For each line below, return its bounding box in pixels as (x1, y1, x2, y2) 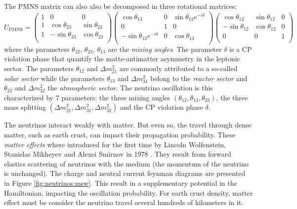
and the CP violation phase (120, 102, 203, 112)
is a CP (229, 43, 252, 54)
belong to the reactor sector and (150, 73, 248, 83)
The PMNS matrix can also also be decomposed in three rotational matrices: (4, 1, 237, 11)
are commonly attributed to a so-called (119, 63, 238, 74)
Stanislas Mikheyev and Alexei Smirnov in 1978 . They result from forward (4, 149, 231, 159)
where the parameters (4, 43, 70, 54)
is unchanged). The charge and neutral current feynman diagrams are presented (4, 168, 246, 178)
